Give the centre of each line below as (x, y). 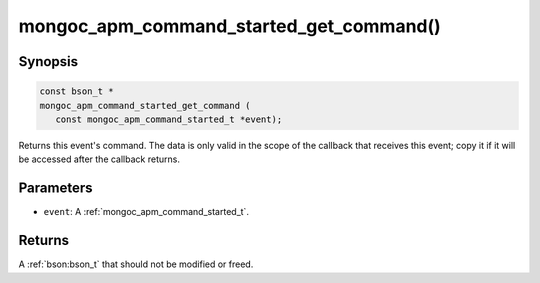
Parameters (55, 188)
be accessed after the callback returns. (99, 159)
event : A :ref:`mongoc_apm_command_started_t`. (146, 212)
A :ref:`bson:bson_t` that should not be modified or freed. (136, 264)
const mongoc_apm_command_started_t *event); (169, 119)
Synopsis (48, 61)
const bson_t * (76, 91)
